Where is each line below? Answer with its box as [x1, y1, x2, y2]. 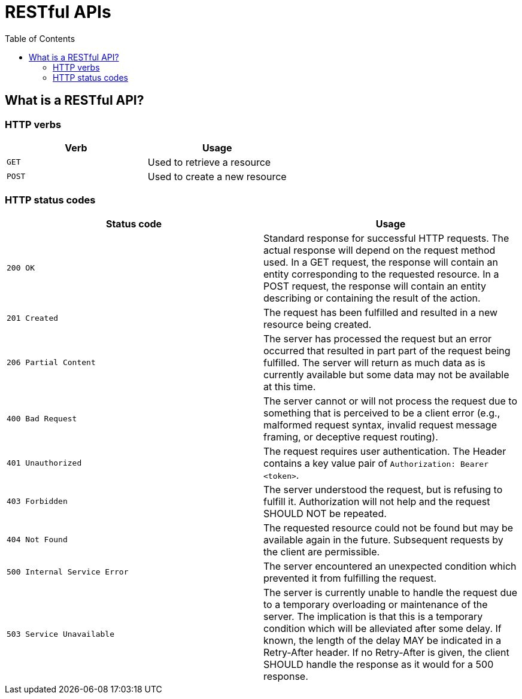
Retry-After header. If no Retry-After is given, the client [263, 646, 509, 658]
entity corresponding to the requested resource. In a [263, 268, 499, 280]
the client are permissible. [263, 545, 380, 558]
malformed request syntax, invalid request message [263, 418, 497, 431]
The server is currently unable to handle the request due [263, 586, 518, 598]
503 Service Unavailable [7, 630, 115, 639]
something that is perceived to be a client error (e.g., [263, 406, 500, 419]
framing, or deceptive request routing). [263, 430, 438, 443]
